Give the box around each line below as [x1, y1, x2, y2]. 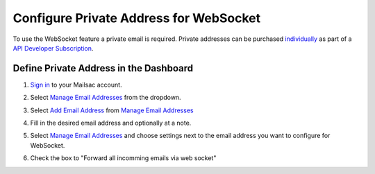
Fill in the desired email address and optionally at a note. [30, 119, 192, 128]
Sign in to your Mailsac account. [30, 80, 122, 89]
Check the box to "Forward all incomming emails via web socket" [30, 154, 217, 162]
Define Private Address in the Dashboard [12, 62, 194, 74]
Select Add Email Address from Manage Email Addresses [30, 106, 194, 114]
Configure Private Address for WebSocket [12, 10, 260, 26]
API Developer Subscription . [12, 44, 94, 52]
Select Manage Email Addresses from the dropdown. [30, 94, 181, 102]
